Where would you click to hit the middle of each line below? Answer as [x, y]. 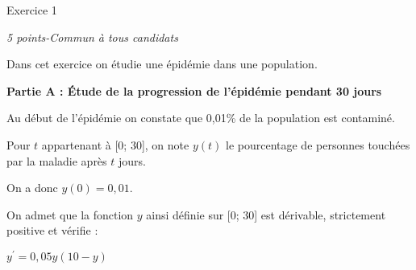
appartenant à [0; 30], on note [115, 144]
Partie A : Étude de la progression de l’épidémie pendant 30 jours [194, 90]
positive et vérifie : [52, 230]
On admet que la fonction [70, 214]
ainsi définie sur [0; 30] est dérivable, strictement [266, 214]
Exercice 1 [32, 10]
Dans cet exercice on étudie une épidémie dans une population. [162, 64]
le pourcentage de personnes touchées [318, 144]
